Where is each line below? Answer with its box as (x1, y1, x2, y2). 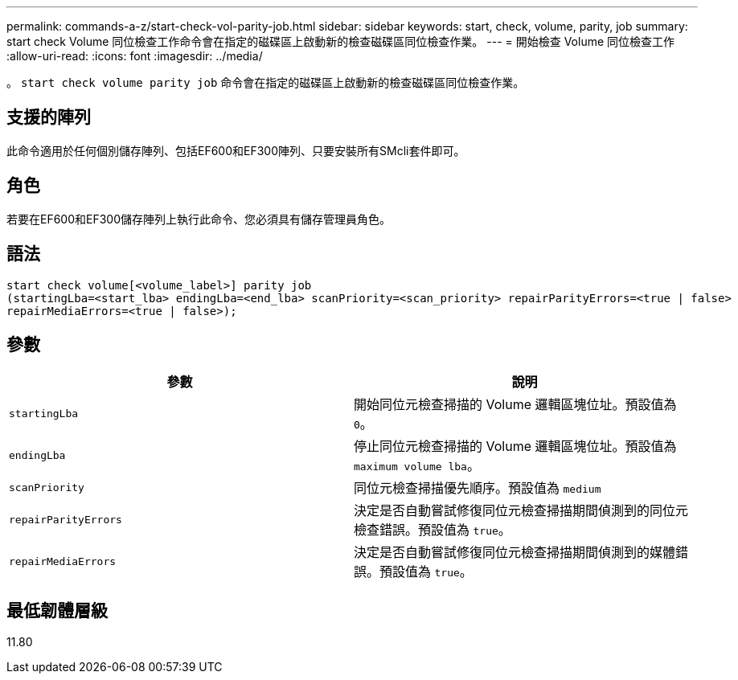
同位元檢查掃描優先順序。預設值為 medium (354, 480, 601, 497)
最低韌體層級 (6, 600, 108, 621)
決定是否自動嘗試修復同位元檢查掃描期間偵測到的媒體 (354, 544, 676, 561)
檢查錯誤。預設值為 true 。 (354, 522, 511, 539)
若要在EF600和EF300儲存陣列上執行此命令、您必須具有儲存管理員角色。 (6, 211, 392, 226)
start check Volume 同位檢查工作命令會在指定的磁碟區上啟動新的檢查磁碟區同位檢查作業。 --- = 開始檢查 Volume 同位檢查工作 (6, 35, 675, 48)
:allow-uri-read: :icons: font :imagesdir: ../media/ (6, 49, 263, 63)
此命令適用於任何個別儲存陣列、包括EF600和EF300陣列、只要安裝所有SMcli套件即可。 (6, 143, 465, 158)
